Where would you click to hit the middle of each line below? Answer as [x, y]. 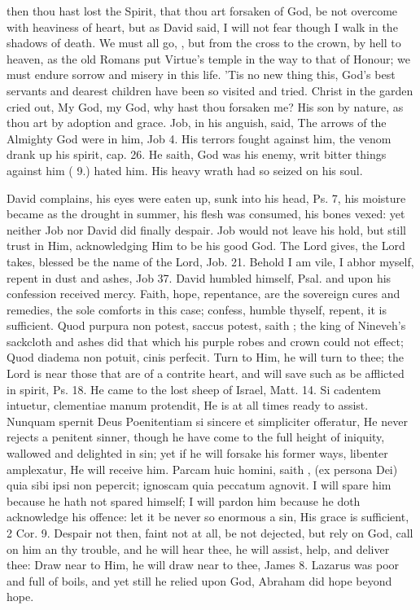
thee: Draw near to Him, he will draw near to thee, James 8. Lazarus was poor [203, 565]
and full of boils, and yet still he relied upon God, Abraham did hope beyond [199, 580]
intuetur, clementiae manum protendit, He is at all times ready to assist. [188, 405]
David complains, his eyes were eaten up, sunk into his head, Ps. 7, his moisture [206, 197]
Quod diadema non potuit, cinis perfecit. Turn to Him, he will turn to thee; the [205, 357]
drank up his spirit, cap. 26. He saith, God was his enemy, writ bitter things [197, 154]
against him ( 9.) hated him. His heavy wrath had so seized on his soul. [185, 170]
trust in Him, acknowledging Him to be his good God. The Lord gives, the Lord [206, 246]
